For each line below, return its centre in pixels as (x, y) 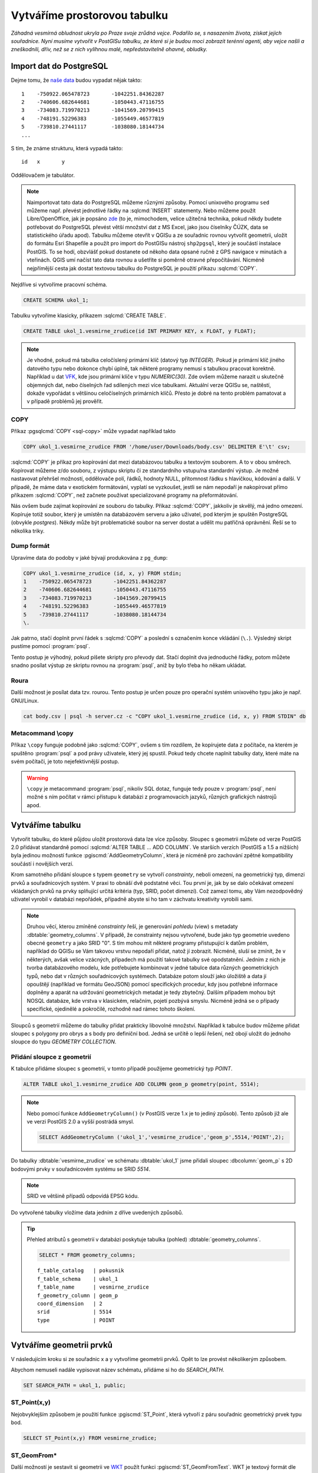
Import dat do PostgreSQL (59, 66)
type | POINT (76, 1320)
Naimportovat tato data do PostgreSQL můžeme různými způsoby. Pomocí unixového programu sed (148, 202)
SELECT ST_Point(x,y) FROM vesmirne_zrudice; (90, 1438)
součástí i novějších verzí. (42, 864)
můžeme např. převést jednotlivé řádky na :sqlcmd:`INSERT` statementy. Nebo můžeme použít (141, 210)
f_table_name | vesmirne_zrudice (93, 1287)
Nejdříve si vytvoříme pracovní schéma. (59, 285)
